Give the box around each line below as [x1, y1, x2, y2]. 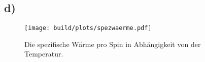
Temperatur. [24, 48, 63, 59]
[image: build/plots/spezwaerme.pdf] [24, 24, 152, 32]
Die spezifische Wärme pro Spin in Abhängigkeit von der [24, 38, 201, 49]
